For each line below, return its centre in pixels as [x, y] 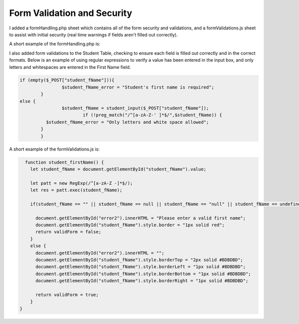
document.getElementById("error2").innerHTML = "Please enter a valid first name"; [141, 218]
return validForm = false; [69, 232]
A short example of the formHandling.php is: [55, 44]
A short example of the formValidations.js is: [54, 149]
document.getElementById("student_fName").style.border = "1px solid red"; [130, 225]
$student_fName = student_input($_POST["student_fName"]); [135, 108]
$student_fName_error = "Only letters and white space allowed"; [127, 122]
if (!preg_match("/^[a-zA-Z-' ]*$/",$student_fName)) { [152, 115]
